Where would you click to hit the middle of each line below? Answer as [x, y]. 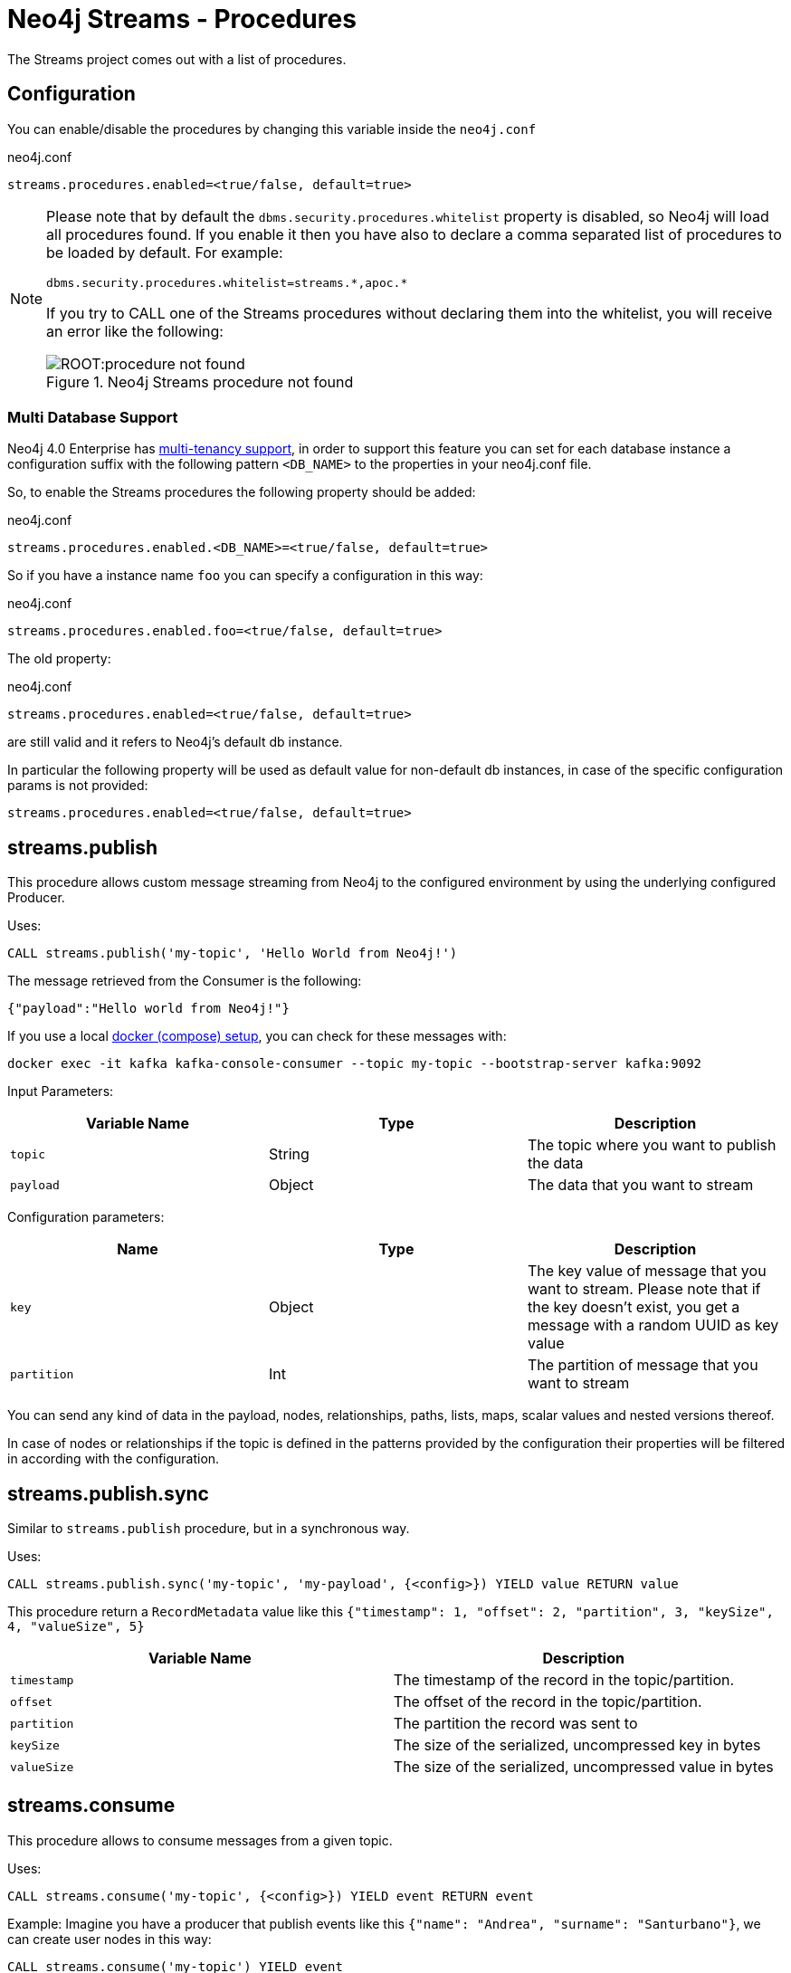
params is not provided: [78, 786]
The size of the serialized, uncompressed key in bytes [577, 1745]
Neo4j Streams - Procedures [182, 19]
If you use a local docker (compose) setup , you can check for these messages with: [257, 1036]
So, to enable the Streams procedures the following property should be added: [242, 492]
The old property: [59, 659]
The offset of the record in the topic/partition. [548, 1702]
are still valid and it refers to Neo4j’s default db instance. [175, 742]
